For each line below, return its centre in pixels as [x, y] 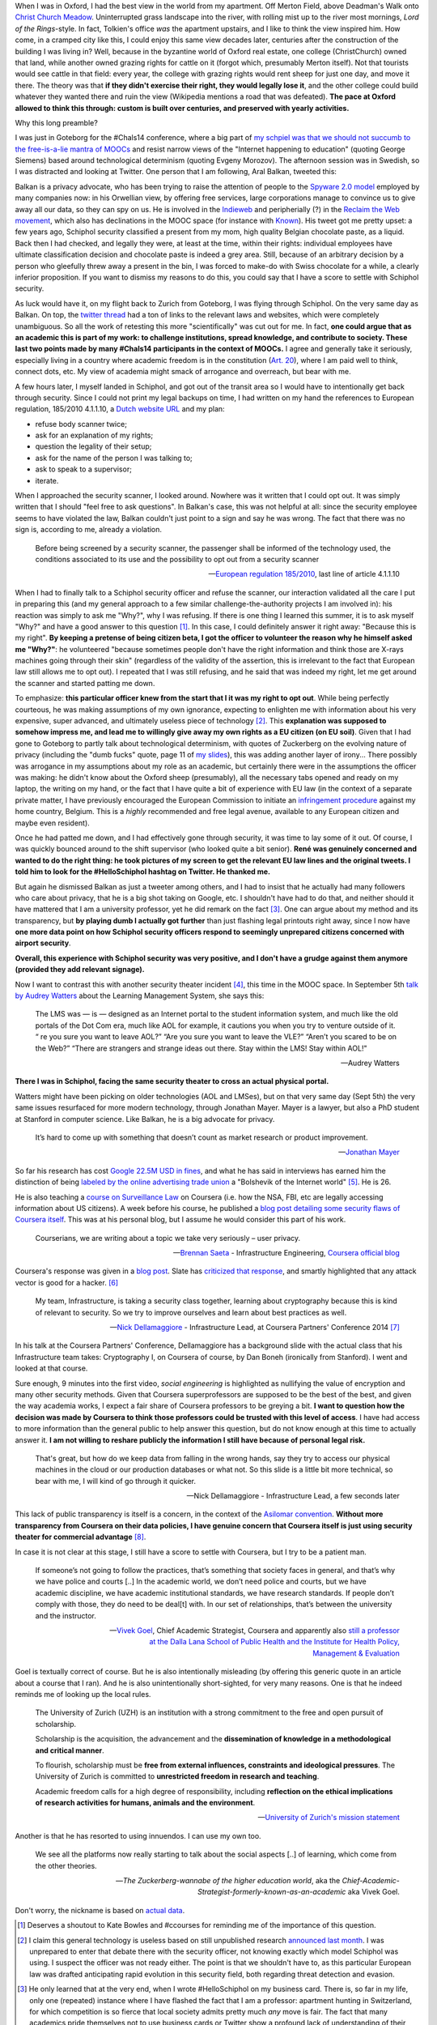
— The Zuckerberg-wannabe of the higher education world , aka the [228, 1881]
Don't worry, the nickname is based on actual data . [100, 1910]
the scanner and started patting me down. [85, 683]
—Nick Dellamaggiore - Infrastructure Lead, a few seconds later [293, 1496]
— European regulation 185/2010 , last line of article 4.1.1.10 [304, 574]
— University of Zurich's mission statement [329, 1818]
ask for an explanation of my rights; [94, 435]
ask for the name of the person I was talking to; [114, 458]
